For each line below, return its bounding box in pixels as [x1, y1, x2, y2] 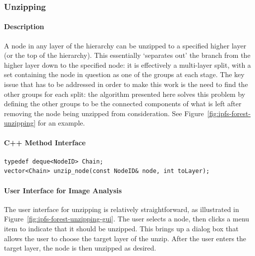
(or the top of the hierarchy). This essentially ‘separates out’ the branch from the [4, 50, 251, 60]
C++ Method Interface [4, 137, 86, 147]
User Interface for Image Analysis [4, 185, 122, 195]
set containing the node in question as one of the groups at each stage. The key [4, 69, 245, 80]
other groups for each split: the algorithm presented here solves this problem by [4, 88, 246, 99]
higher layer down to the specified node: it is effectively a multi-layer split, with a [4, 59, 251, 70]
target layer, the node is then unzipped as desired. [4, 243, 156, 253]
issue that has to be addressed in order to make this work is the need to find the [4, 79, 248, 89]
